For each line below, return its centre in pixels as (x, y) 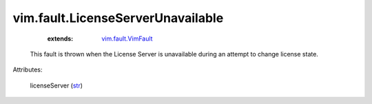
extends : (60, 39)
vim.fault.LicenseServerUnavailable (118, 18)
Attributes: (28, 70)
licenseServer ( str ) (56, 85)
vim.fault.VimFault (127, 39)
